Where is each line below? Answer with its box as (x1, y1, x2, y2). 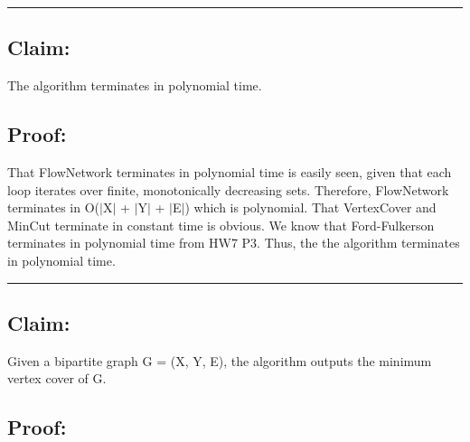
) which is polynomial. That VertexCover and (184, 198, 437, 217)
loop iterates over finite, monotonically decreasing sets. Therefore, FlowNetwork (7, 180, 449, 199)
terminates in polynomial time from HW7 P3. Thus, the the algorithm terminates (7, 233, 460, 252)
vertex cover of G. (7, 369, 107, 388)
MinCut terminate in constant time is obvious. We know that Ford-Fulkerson (7, 215, 435, 234)
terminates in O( (7, 198, 100, 217)
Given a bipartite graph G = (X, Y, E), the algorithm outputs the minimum (7, 351, 432, 370)
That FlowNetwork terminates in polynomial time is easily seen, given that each (7, 163, 452, 181)
